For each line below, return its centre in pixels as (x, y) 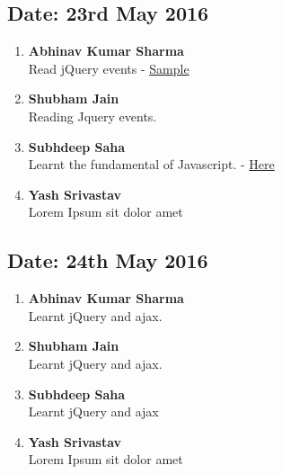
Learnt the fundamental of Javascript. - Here (151, 164)
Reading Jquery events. (93, 116)
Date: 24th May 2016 (108, 260)
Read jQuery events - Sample (109, 68)
